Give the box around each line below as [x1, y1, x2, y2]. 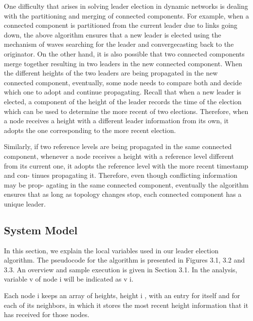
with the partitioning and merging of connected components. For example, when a [4, 10, 249, 20]
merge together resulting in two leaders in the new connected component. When [4, 58, 242, 68]
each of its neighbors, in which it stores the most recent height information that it [4, 300, 249, 310]
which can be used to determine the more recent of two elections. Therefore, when [4, 106, 249, 116]
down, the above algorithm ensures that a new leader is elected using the [4, 29, 221, 39]
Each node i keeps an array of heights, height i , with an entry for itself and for [4, 290, 240, 301]
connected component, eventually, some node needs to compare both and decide [4, 77, 242, 87]
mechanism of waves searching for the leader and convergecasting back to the [4, 39, 234, 49]
